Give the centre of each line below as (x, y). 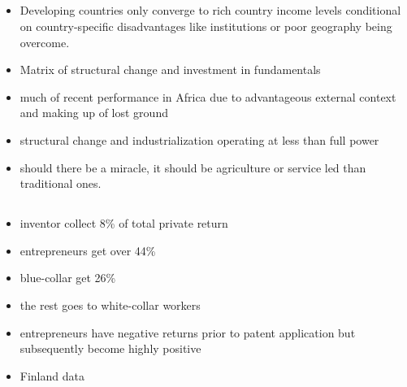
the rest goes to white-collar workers (110, 304)
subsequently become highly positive (110, 348)
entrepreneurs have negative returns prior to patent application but (188, 332)
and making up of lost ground (94, 113)
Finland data (52, 375)
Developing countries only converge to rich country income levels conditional (210, 10)
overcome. (45, 42)
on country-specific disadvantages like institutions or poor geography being (206, 26)
